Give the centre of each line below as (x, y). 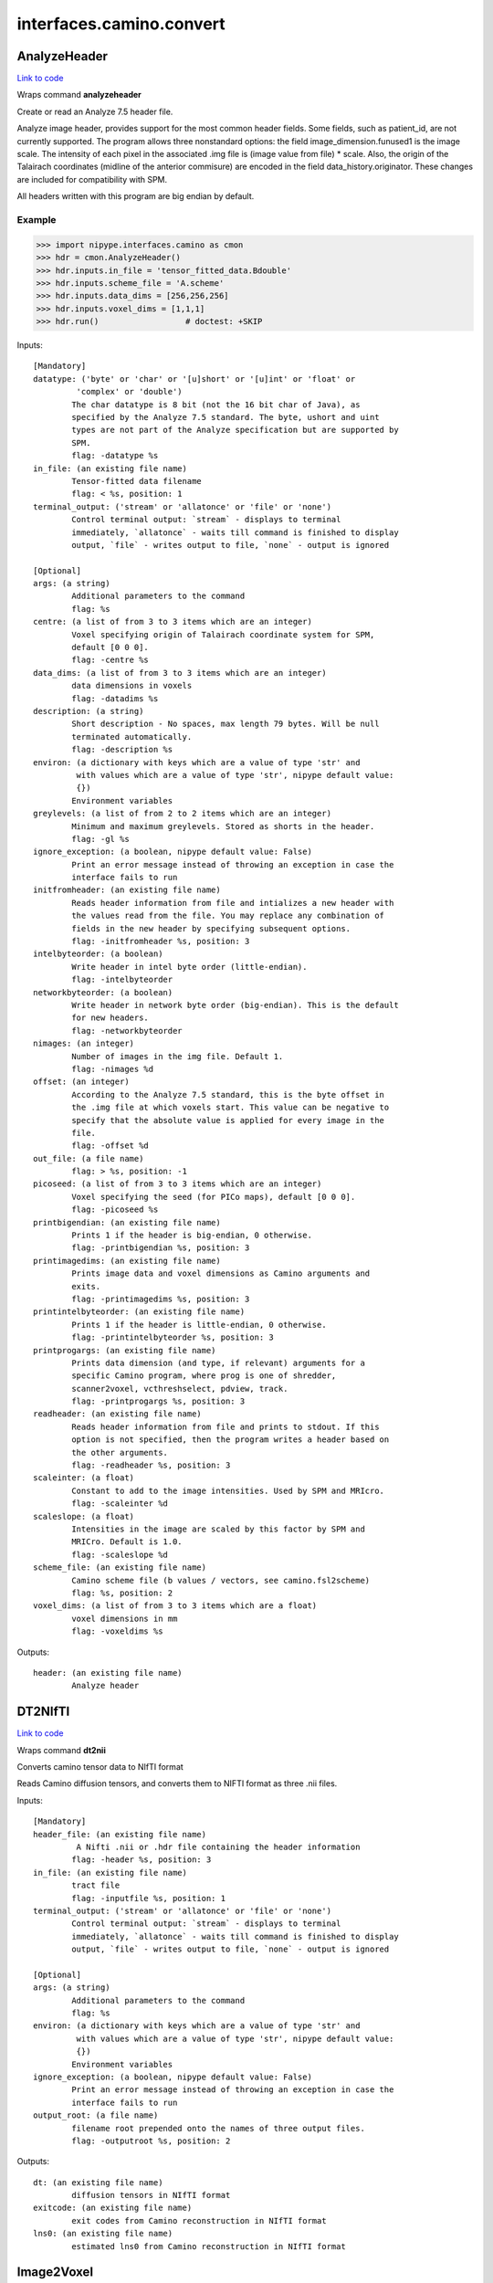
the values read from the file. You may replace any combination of (228, 916)
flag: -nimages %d (113, 1069)
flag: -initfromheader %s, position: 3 (161, 942)
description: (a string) (89, 711)
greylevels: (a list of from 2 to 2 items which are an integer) (183, 814)
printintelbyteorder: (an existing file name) (139, 1312)
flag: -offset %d (110, 1146)
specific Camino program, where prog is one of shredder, (204, 1376)
